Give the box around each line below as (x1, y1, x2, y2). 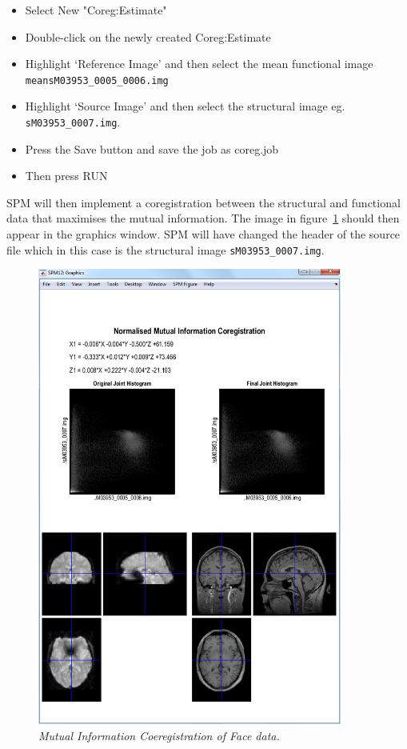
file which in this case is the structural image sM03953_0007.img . (6, 241, 325, 258)
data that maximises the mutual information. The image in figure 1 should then (6, 210, 400, 226)
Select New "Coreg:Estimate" (25, 2, 167, 18)
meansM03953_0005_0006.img (25, 74, 169, 86)
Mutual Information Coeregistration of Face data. (38, 727, 280, 744)
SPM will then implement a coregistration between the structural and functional (6, 194, 401, 210)
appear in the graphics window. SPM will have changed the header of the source (6, 226, 401, 242)
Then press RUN (25, 167, 108, 184)
